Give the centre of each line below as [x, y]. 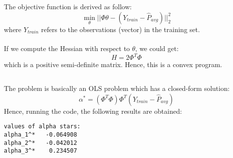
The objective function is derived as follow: [68, 7]
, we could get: [157, 48]
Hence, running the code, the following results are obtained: [93, 111]
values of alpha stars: [42, 127]
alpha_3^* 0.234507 [41, 151]
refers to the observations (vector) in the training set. [120, 29]
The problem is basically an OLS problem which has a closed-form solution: [117, 88]
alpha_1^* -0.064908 [41, 135]
